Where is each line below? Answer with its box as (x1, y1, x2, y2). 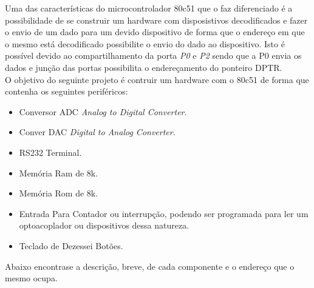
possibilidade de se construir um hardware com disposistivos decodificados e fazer (5, 13, 308, 26)
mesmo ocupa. (5, 272, 58, 284)
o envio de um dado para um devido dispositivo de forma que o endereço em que (5, 25, 305, 38)
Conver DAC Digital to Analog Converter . (19, 126, 176, 138)
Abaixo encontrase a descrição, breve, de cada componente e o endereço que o (5, 260, 295, 272)
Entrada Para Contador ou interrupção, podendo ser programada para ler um (19, 207, 309, 219)
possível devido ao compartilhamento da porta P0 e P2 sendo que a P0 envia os (5, 49, 302, 62)
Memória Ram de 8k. (19, 166, 98, 179)
